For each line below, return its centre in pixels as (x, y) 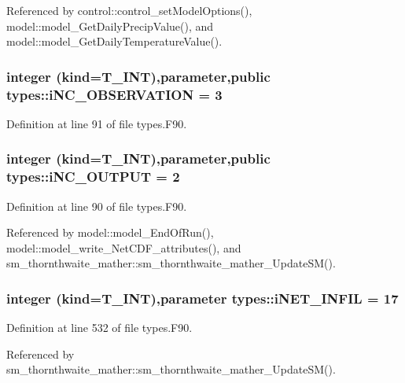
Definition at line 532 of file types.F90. (99, 328)
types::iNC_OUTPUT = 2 (93, 177)
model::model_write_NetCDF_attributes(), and (124, 247)
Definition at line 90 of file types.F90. (97, 206)
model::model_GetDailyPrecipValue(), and (110, 26)
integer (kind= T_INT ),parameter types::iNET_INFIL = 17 (202, 298)
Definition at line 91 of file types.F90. (97, 123)
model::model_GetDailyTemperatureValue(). (114, 41)
